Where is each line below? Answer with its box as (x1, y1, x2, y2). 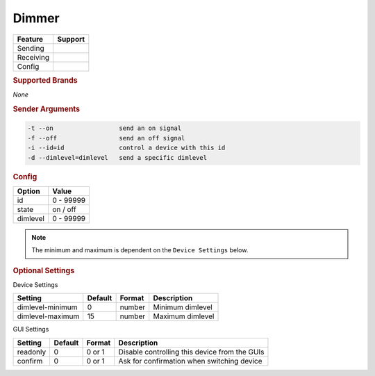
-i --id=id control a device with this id (27, 144, 226, 152)
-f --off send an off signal (27, 134, 185, 142)
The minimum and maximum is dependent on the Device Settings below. (31, 246, 249, 254)
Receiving (17, 52, 50, 62)
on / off (52, 204, 76, 214)
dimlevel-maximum (17, 311, 80, 321)
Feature (17, 34, 44, 44)
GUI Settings (12, 325, 49, 334)
